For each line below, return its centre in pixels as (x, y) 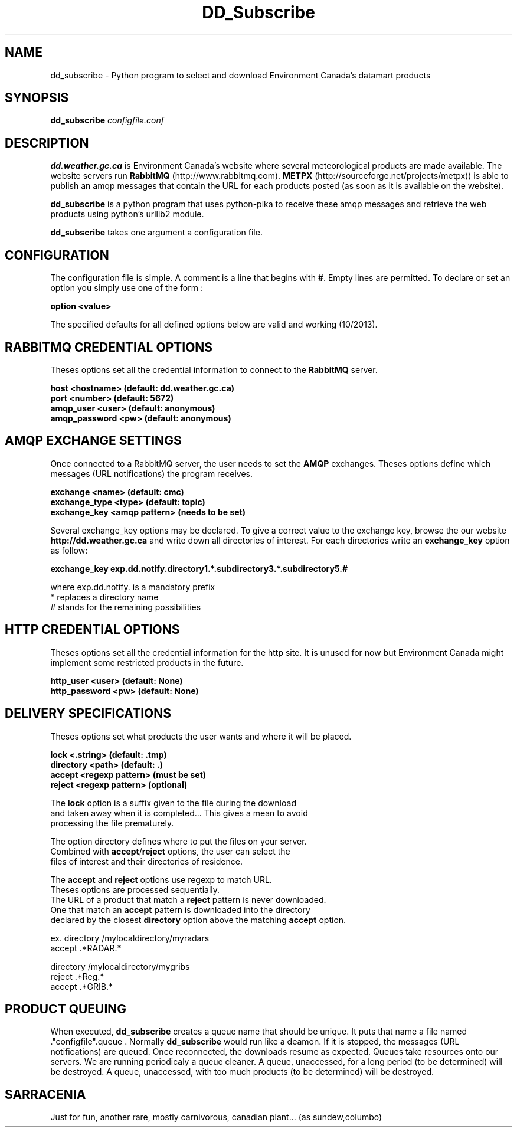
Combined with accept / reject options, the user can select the (170, 851)
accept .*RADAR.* (86, 948)
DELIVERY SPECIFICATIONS (88, 714)
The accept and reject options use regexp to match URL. (161, 879)
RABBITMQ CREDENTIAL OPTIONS (109, 347)
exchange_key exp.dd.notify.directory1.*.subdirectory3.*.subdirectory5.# (199, 568)
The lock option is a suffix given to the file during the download (173, 803)
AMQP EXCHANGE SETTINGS (93, 441)
